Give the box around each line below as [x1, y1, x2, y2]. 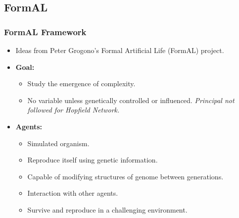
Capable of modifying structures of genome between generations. [27, 171, 224, 181]
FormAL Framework [4, 25, 87, 38]
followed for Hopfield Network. [27, 105, 120, 115]
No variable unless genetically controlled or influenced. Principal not [27, 95, 235, 105]
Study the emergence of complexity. [27, 78, 136, 89]
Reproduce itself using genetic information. [27, 155, 158, 165]
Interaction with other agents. [27, 188, 118, 198]
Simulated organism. [27, 138, 90, 148]
